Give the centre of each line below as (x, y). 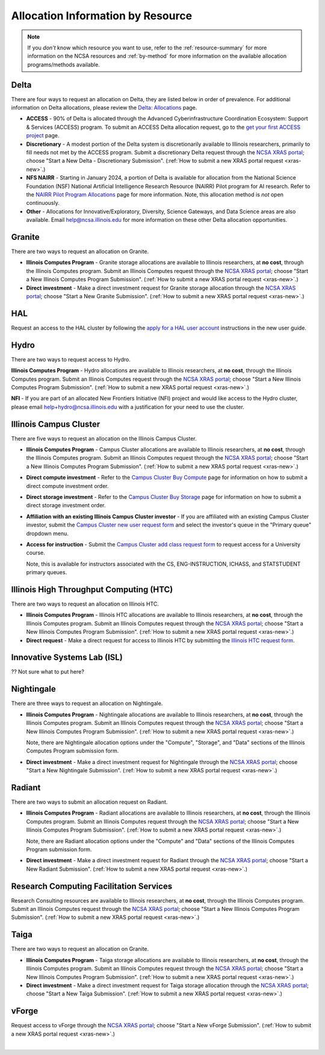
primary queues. (47, 572)
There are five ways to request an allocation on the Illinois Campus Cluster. (104, 438)
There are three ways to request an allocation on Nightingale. (87, 703)
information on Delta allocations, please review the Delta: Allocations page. (104, 108)
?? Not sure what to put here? (48, 672)
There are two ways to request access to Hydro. (71, 359)
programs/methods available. (64, 64)
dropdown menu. (47, 533)
